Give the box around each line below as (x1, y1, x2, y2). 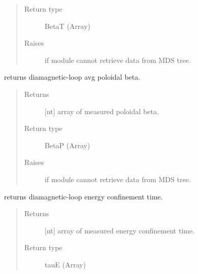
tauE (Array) (44, 259, 86, 269)
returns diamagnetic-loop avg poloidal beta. (4, 72, 140, 82)
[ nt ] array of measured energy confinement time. (44, 225, 195, 235)
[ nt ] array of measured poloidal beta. (44, 106, 159, 116)
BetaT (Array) (44, 20, 91, 31)
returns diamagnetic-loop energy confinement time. (4, 191, 163, 201)
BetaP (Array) (44, 140, 90, 150)
